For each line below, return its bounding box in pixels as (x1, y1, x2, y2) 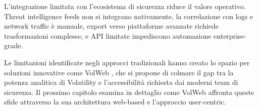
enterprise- (214, 30, 246, 41)
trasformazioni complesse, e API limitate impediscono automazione (4, 30, 212, 41)
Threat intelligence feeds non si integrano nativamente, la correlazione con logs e (4, 11, 253, 21)
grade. (4, 40, 23, 51)
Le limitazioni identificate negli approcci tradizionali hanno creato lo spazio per (4, 57, 250, 67)
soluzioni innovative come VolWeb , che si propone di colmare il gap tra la (4, 67, 234, 77)
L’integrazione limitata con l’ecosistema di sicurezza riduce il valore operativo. (4, 1, 246, 11)
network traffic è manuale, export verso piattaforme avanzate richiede (4, 21, 219, 31)
